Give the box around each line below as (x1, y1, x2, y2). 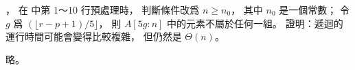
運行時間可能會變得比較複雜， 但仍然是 (5, 29, 182, 43)
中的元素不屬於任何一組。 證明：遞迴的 (167, 16, 343, 30)
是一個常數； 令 (279, 3, 350, 16)
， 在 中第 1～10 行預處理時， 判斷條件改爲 (5, 3, 200, 16)
